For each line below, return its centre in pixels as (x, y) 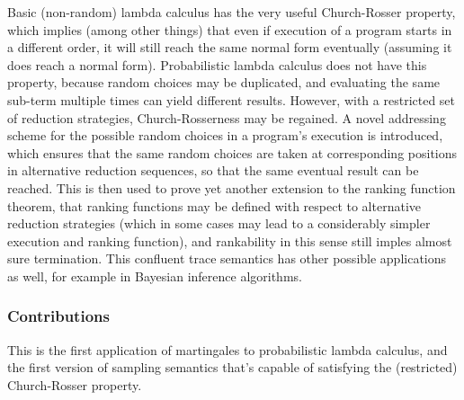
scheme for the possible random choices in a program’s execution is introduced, (225, 135)
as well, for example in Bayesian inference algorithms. (155, 276)
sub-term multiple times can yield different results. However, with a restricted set (232, 99)
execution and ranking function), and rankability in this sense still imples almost (230, 240)
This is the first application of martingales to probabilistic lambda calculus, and (228, 349)
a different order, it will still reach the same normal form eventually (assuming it (230, 47)
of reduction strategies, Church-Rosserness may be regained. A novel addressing (227, 117)
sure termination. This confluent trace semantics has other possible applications (227, 258)
